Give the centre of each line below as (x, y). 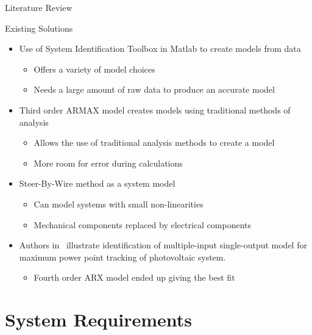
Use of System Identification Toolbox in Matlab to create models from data (160, 49)
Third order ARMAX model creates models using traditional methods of (155, 110)
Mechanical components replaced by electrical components (143, 224)
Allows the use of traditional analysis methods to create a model (154, 142)
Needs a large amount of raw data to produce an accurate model (154, 89)
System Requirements (98, 319)
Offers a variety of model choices (94, 69)
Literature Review (39, 7)
